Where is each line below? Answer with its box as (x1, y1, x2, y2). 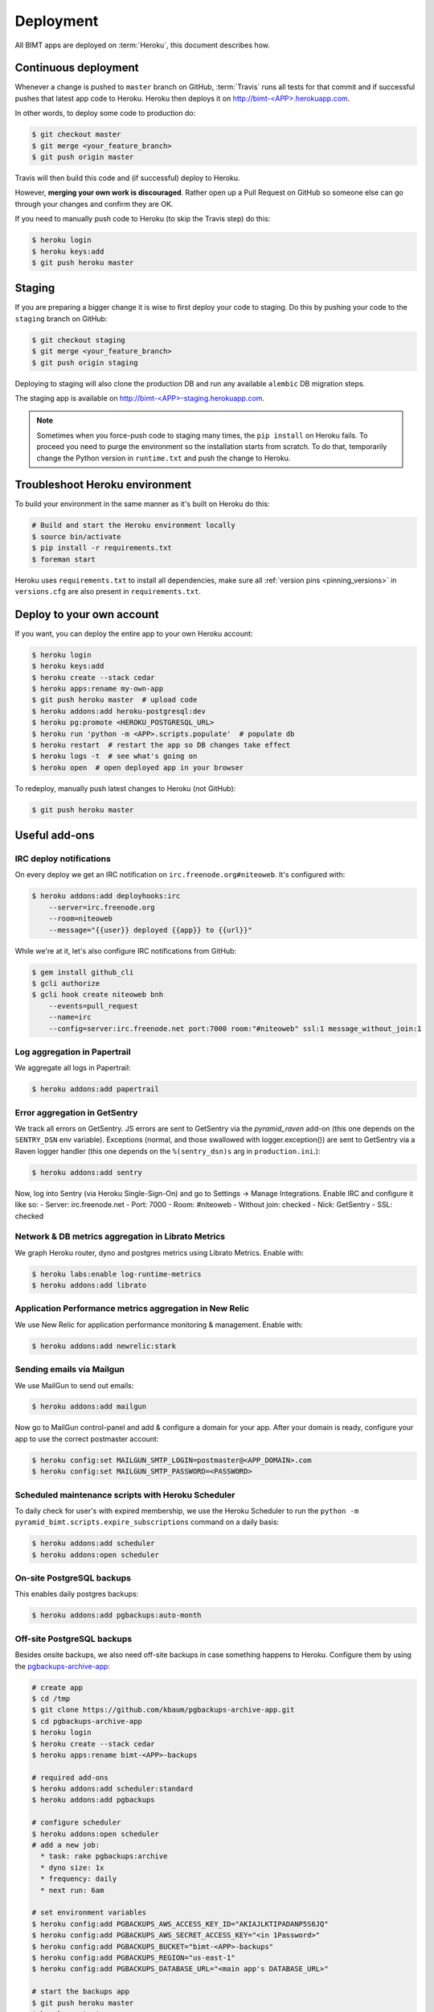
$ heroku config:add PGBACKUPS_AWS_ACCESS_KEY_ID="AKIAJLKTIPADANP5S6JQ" (31, 1919, 329, 1928)
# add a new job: (31, 1841, 100, 1850)
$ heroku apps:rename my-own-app (31, 684, 164, 694)
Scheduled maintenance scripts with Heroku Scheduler (14, 1489, 235, 1500)
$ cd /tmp (31, 1694, 71, 1703)
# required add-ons (31, 1773, 108, 1782)
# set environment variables (31, 1908, 147, 1917)
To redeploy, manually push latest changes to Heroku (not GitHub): (14, 783, 236, 793)
